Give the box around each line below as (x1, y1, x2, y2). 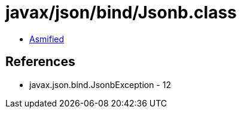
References (5, 54, 75, 70)
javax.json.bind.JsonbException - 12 (29, 79, 171, 90)
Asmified (29, 33, 65, 44)
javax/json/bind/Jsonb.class (5, 2, 237, 23)
